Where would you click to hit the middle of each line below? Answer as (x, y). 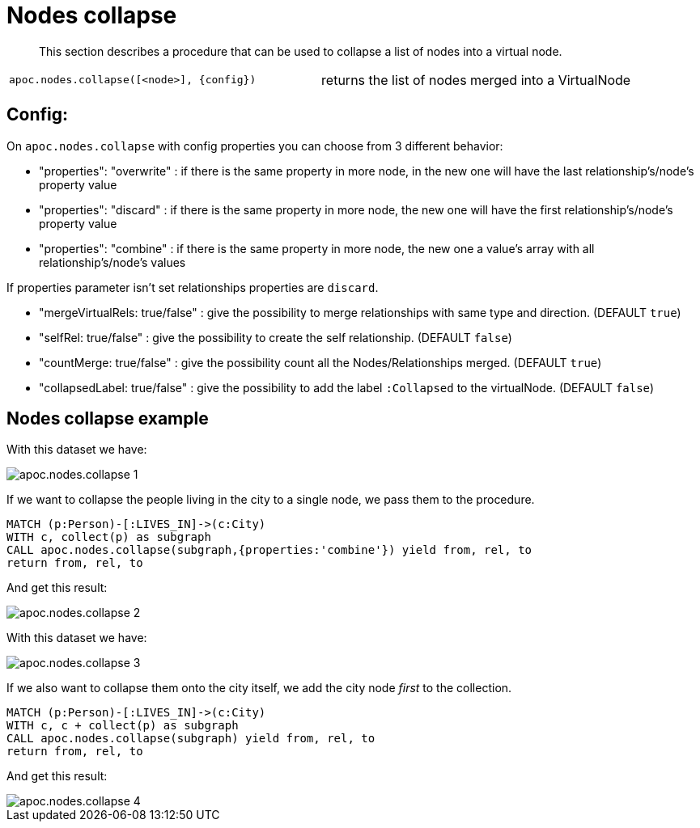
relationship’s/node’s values (112, 262)
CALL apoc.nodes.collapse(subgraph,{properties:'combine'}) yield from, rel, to (269, 550)
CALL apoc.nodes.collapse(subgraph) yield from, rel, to (191, 739)
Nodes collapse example (108, 419)
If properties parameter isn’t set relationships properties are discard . (193, 287)
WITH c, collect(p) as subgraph (109, 537)
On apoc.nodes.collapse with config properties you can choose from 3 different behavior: (255, 146)
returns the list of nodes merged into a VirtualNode (476, 80)
